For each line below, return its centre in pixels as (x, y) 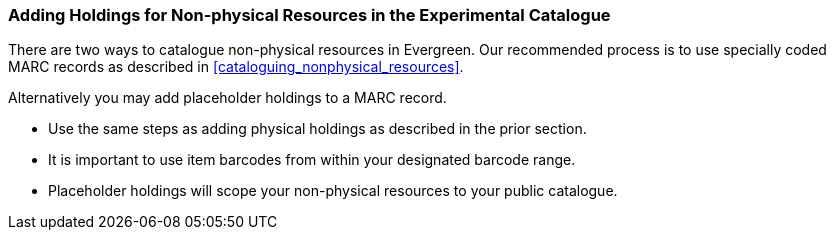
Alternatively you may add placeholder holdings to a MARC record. (227, 98)
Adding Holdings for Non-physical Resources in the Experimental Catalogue (309, 15)
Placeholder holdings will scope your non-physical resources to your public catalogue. (333, 191)
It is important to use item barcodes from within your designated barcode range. (312, 160)
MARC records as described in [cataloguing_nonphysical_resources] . (236, 67)
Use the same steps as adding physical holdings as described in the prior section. (317, 129)
